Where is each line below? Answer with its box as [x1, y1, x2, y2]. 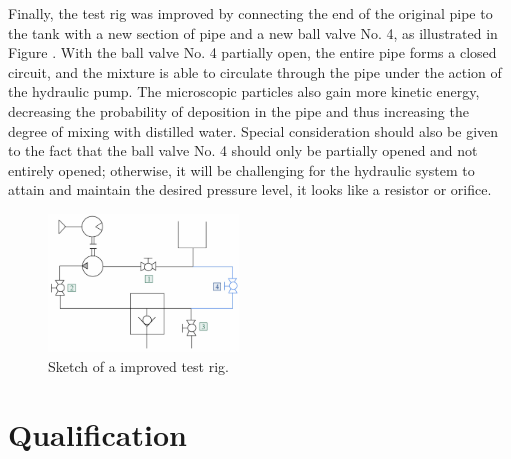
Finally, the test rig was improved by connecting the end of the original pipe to [8, 3, 493, 23]
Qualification [8, 414, 187, 455]
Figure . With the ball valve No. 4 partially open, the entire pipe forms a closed [8, 42, 497, 63]
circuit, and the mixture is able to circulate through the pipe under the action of [8, 61, 502, 82]
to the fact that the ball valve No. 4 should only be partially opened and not [8, 140, 478, 161]
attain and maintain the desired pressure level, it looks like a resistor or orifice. [8, 179, 492, 200]
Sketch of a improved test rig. [48, 355, 229, 376]
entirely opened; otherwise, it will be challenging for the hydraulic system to [8, 159, 475, 180]
